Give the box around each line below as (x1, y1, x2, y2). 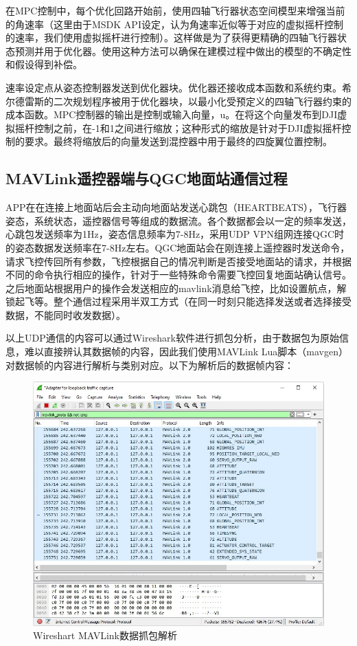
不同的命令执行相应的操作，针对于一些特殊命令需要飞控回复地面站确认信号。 (5, 267, 352, 282)
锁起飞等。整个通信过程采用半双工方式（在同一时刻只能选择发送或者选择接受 (5, 294, 352, 309)
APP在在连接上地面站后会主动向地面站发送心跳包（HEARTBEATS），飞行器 (5, 200, 347, 214)
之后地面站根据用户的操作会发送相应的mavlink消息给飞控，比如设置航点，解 (5, 280, 347, 295)
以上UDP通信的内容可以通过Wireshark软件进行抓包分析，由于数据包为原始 (5, 331, 339, 345)
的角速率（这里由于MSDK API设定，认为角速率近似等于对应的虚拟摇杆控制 (5, 16, 343, 31)
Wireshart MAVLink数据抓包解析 (33, 628, 177, 643)
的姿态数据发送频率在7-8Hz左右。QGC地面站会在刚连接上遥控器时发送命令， (5, 240, 350, 254)
